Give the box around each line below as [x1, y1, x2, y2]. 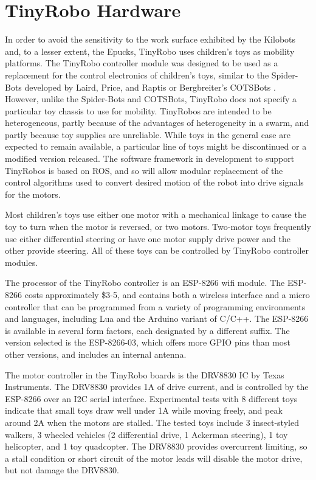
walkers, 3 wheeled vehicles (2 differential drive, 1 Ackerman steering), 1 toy [5, 428, 288, 440]
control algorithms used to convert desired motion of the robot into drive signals [5, 176, 304, 189]
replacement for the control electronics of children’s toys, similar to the [5, 68, 269, 81]
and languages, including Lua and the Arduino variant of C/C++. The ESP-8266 [5, 312, 309, 325]
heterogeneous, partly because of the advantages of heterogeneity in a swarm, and [5, 116, 309, 129]
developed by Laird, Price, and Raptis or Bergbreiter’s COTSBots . [24, 80, 276, 93]
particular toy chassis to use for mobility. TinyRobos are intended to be [5, 104, 272, 117]
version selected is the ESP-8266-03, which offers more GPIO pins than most [5, 336, 290, 349]
